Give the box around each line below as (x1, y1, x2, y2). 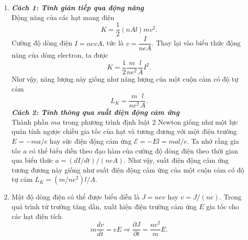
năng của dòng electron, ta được (11, 50, 109, 60)
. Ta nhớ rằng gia (187, 136, 239, 146)
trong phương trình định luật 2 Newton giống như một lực (63, 116, 238, 127)
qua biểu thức (11, 155, 53, 165)
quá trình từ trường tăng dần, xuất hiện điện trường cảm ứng (11, 201, 197, 211)
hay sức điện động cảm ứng (49, 136, 132, 146)
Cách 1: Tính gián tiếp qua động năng (11, 2, 144, 12)
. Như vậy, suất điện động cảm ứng (124, 155, 229, 165)
